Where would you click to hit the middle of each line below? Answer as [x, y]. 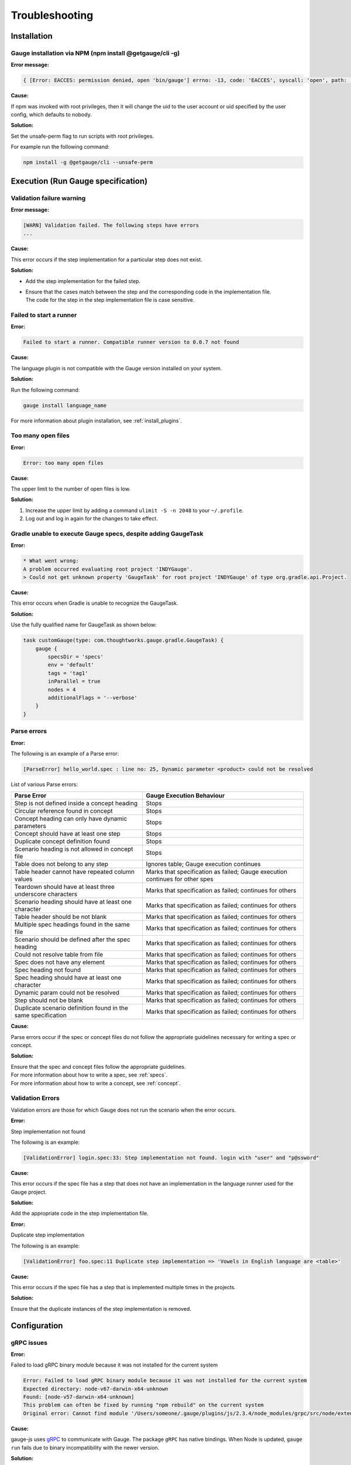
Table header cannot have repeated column [74, 872]
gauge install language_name [65, 405]
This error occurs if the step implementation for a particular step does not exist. [107, 259]
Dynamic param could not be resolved [67, 993]
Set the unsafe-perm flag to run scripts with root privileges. [82, 136]
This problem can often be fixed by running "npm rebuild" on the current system [144, 1405]
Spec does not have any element [60, 962]
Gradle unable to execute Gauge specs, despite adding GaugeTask [107, 533]
